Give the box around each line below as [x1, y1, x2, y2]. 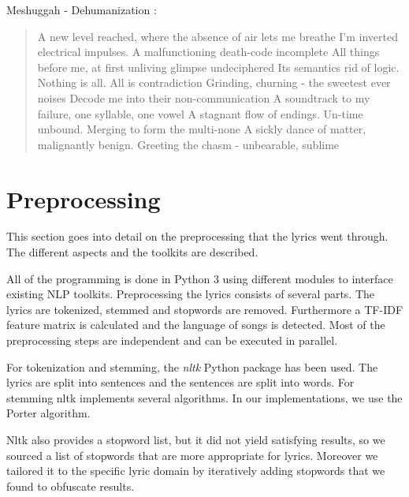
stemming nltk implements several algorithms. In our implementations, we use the [6, 389, 403, 405]
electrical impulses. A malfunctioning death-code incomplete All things [37, 43, 380, 60]
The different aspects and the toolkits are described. [6, 244, 258, 260]
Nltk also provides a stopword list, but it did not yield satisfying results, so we [6, 432, 385, 447]
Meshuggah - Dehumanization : [6, 2, 157, 17]
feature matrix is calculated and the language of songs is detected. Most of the [6, 316, 385, 333]
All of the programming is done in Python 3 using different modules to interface [6, 270, 393, 286]
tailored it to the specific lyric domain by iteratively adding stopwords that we [6, 462, 385, 479]
